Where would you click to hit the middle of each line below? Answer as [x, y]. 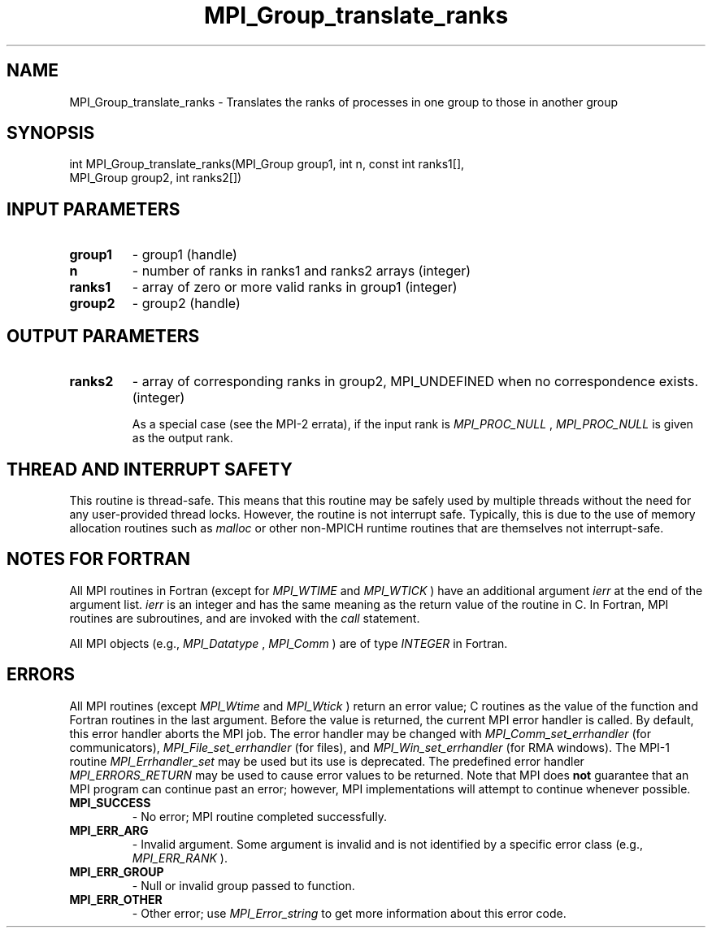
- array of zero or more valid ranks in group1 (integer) [295, 287]
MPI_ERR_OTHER [116, 899]
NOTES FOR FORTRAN [99, 559]
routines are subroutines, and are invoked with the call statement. [245, 618]
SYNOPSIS [51, 133]
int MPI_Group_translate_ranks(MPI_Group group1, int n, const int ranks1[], [267, 164]
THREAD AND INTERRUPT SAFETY [150, 469]
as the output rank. [182, 438]
